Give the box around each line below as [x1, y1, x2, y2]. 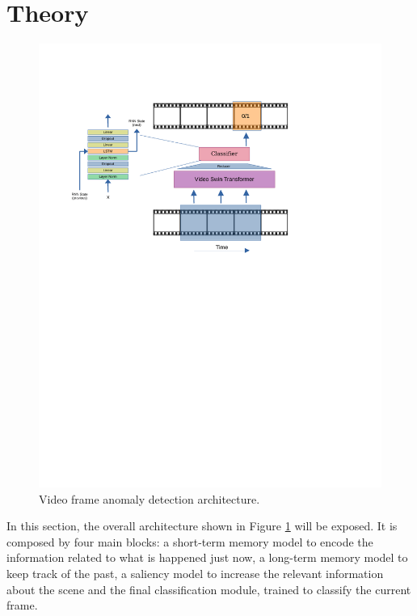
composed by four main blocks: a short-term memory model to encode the [6, 533, 373, 550]
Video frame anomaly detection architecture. [39, 490, 260, 507]
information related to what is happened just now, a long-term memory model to [6, 549, 408, 566]
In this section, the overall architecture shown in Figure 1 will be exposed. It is [6, 517, 398, 534]
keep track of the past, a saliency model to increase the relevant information [6, 564, 384, 581]
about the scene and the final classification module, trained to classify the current [6, 580, 411, 597]
